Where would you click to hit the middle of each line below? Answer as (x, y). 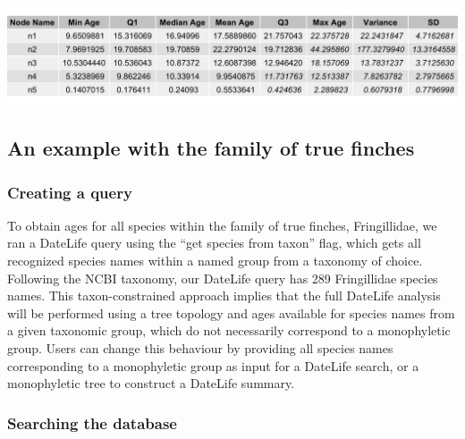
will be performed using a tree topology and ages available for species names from (231, 312)
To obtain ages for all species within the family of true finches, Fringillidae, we (222, 225)
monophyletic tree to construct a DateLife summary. (151, 383)
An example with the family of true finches (211, 148)
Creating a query (70, 192)
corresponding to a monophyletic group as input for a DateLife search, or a (213, 365)
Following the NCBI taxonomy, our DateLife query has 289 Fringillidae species (223, 278)
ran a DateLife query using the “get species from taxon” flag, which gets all (214, 243)
